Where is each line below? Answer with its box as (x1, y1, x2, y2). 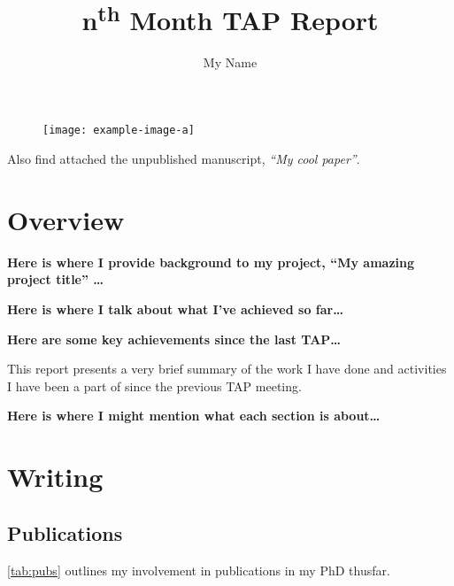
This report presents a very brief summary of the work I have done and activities (7, 359, 447, 378)
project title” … (7, 270, 104, 289)
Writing (7, 459, 104, 495)
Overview (7, 201, 125, 237)
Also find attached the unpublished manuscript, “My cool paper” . (7, 150, 360, 168)
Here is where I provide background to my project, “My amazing (7, 252, 415, 271)
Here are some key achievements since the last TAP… (7, 329, 342, 348)
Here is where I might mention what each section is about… (7, 406, 381, 425)
